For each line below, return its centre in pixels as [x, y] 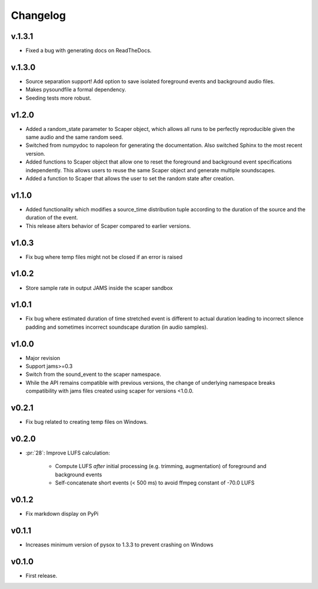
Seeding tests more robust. [58, 98]
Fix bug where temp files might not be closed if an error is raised [104, 257]
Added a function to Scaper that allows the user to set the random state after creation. [130, 178]
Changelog [38, 15]
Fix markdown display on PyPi [62, 514]
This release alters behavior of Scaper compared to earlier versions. [108, 226]
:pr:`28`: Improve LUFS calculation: [68, 453]
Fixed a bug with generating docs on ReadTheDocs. [89, 51]
